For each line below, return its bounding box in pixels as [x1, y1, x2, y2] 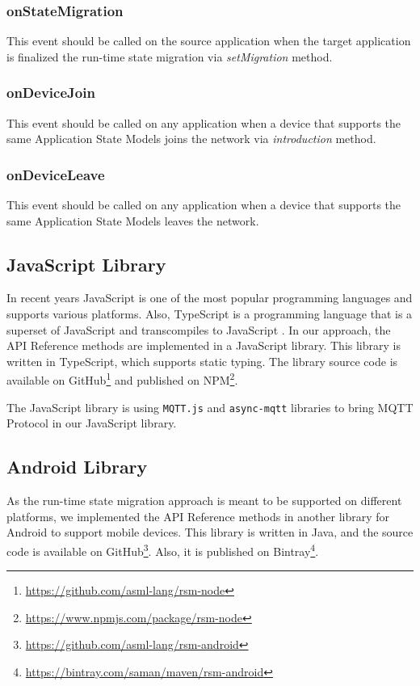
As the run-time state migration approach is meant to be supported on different [6, 492, 402, 509]
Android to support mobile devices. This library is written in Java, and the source [6, 524, 414, 541]
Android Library [6, 454, 148, 479]
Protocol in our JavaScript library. [6, 415, 177, 431]
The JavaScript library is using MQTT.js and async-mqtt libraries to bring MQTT [6, 398, 414, 415]
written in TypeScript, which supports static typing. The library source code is [6, 352, 398, 369]
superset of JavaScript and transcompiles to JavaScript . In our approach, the [6, 321, 391, 338]
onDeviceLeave [6, 164, 105, 184]
